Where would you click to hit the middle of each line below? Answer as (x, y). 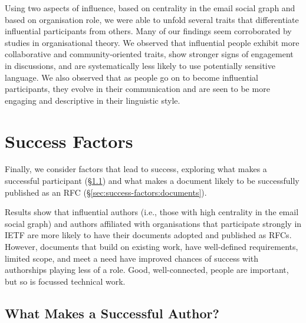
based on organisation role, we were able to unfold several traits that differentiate (152, 19)
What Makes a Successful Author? (112, 313)
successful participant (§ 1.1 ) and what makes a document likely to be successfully (152, 181)
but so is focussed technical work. (65, 281)
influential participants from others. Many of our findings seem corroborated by (148, 31)
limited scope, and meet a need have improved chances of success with (132, 258)
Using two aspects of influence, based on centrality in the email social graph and (150, 8)
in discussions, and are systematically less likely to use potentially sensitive (140, 65)
